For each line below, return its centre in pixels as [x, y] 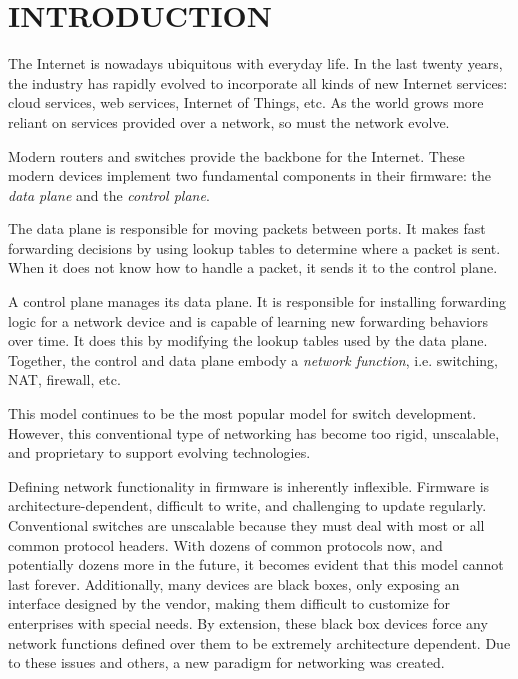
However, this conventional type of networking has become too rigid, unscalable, [254, 432]
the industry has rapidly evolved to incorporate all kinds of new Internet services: [258, 82]
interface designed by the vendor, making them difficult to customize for [229, 603]
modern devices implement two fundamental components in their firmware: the [249, 175]
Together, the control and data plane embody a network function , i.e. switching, [253, 359]
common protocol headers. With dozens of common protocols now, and [225, 544]
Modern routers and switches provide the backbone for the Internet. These [236, 155]
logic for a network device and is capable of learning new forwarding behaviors [248, 320]
